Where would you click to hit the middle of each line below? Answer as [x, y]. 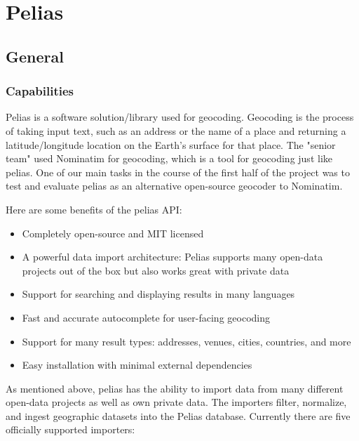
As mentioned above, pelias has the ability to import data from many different [175, 388]
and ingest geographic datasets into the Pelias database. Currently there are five [178, 415]
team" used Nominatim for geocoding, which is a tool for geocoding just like [169, 158]
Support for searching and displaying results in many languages [158, 294]
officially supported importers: [70, 429]
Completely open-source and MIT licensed [113, 233]
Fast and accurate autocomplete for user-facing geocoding [146, 317]
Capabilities [40, 91]
